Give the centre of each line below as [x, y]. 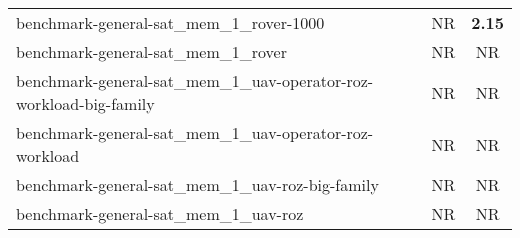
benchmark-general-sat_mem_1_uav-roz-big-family [197, 184]
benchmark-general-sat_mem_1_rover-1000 [170, 22]
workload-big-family [85, 103]
